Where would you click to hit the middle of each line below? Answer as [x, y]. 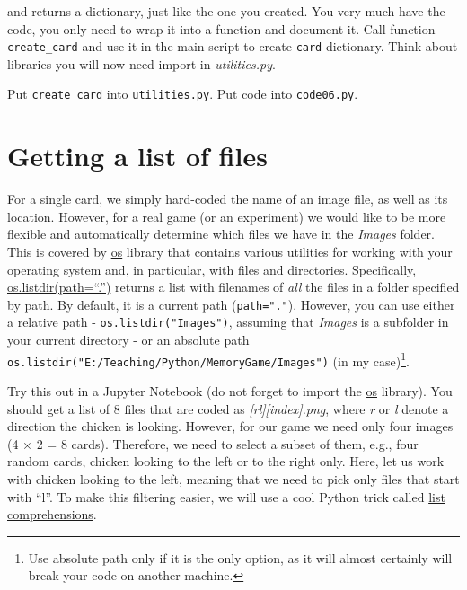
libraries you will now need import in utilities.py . [141, 63]
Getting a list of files [137, 156]
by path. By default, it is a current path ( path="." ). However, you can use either [231, 304]
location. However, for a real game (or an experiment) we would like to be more [227, 216]
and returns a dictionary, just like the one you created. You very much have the [226, 11]
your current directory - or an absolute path [128, 340]
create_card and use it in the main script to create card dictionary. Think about [233, 46]
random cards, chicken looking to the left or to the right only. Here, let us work [226, 461]
